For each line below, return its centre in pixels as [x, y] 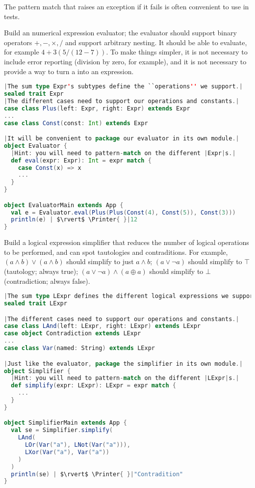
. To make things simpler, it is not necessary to [177, 52]
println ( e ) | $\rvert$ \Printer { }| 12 [74, 220]
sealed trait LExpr [36, 304]
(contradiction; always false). [47, 281]
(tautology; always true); [41, 271]
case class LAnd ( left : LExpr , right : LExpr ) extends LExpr [102, 326]
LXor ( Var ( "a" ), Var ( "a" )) [67, 452]
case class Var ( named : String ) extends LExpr [79, 348]
